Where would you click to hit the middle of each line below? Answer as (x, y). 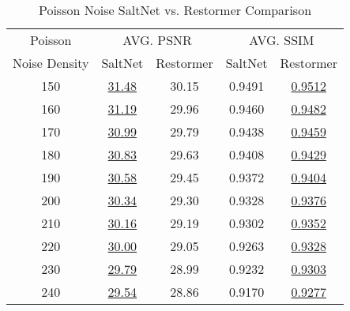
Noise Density (51, 63)
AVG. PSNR (157, 40)
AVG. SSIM (282, 40)
